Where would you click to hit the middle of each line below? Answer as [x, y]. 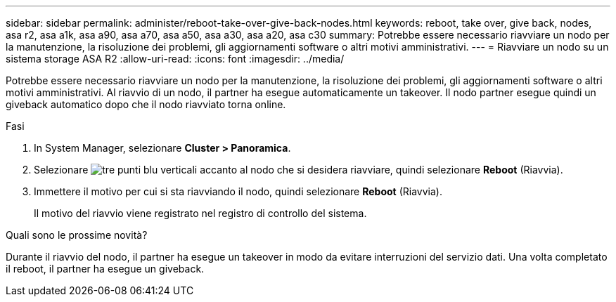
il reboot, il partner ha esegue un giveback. [105, 269]
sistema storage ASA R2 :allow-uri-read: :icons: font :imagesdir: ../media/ [175, 59]
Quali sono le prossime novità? [77, 235]
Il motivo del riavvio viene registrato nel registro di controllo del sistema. [200, 213]
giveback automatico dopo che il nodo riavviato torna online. [146, 104]
